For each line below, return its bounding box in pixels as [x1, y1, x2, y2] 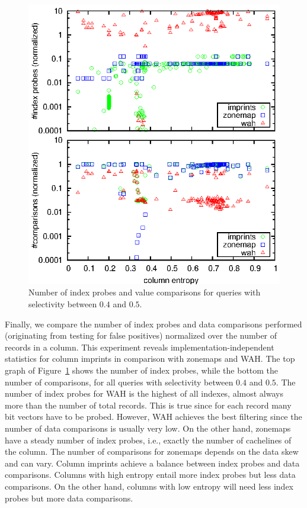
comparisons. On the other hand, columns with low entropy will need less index [5, 480, 294, 492]
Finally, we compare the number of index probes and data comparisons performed [5, 317, 302, 330]
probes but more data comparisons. [5, 491, 133, 504]
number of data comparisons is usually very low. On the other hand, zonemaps [5, 422, 291, 434]
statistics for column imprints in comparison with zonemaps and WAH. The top [5, 352, 295, 365]
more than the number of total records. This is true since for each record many [5, 398, 292, 411]
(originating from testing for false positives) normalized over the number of [5, 329, 277, 342]
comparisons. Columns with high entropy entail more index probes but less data [5, 468, 296, 481]
